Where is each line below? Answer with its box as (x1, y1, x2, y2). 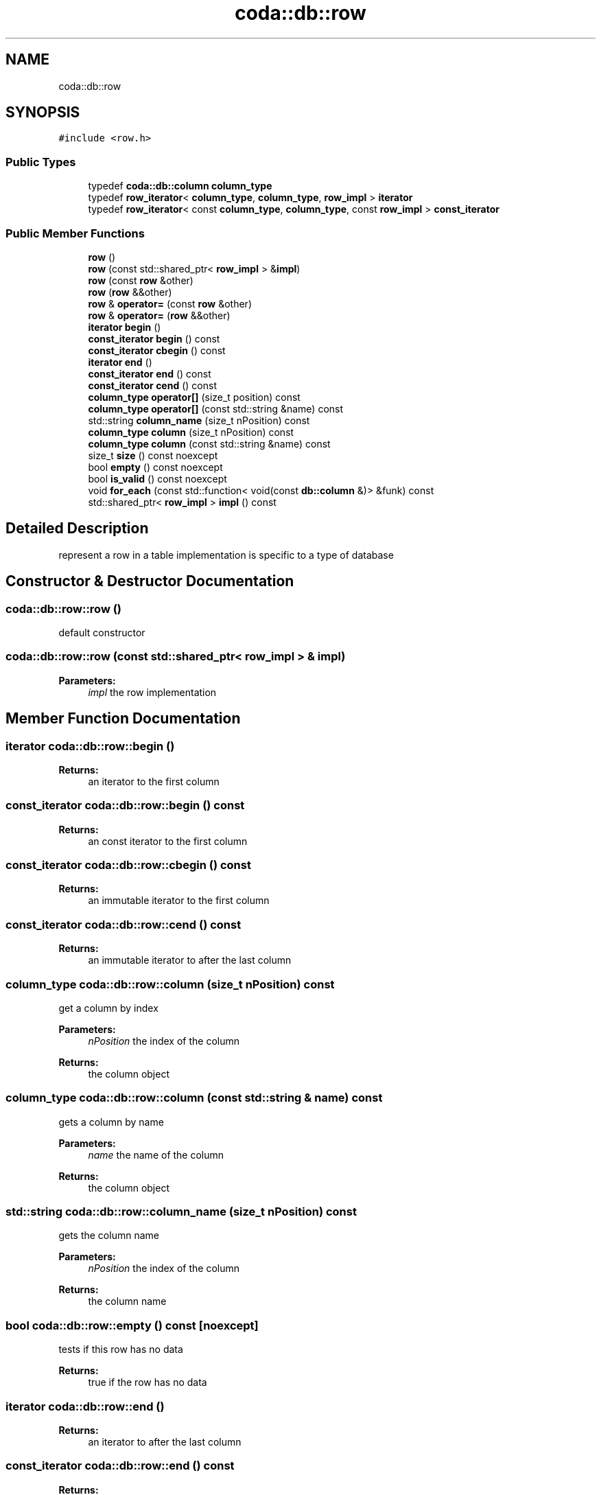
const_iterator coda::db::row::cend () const (5, 917, 241, 931)
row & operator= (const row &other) (88, 297, 252, 310)
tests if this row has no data (58, 1343, 183, 1356)
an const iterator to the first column (88, 835, 248, 847)
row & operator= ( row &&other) (88, 309, 231, 321)
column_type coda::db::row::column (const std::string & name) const (5, 1091, 383, 1105)
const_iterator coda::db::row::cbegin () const (5, 858, 251, 872)
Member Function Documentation (5, 710, 241, 728)
